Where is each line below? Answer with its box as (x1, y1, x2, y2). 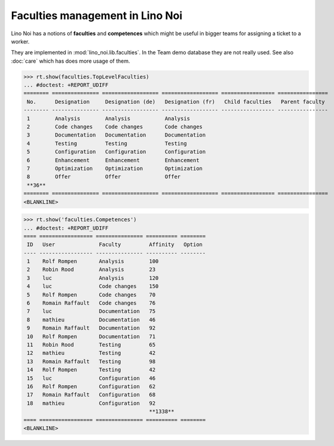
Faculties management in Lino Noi (11, 9, 183, 22)
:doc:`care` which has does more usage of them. (11, 57, 130, 64)
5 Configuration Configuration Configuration (27, 148, 206, 155)
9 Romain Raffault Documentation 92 (27, 325, 156, 332)
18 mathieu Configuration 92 (27, 399, 156, 407)
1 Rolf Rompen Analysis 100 (27, 258, 159, 265)
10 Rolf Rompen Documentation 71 (27, 333, 156, 340)
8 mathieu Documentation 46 (27, 316, 156, 323)
